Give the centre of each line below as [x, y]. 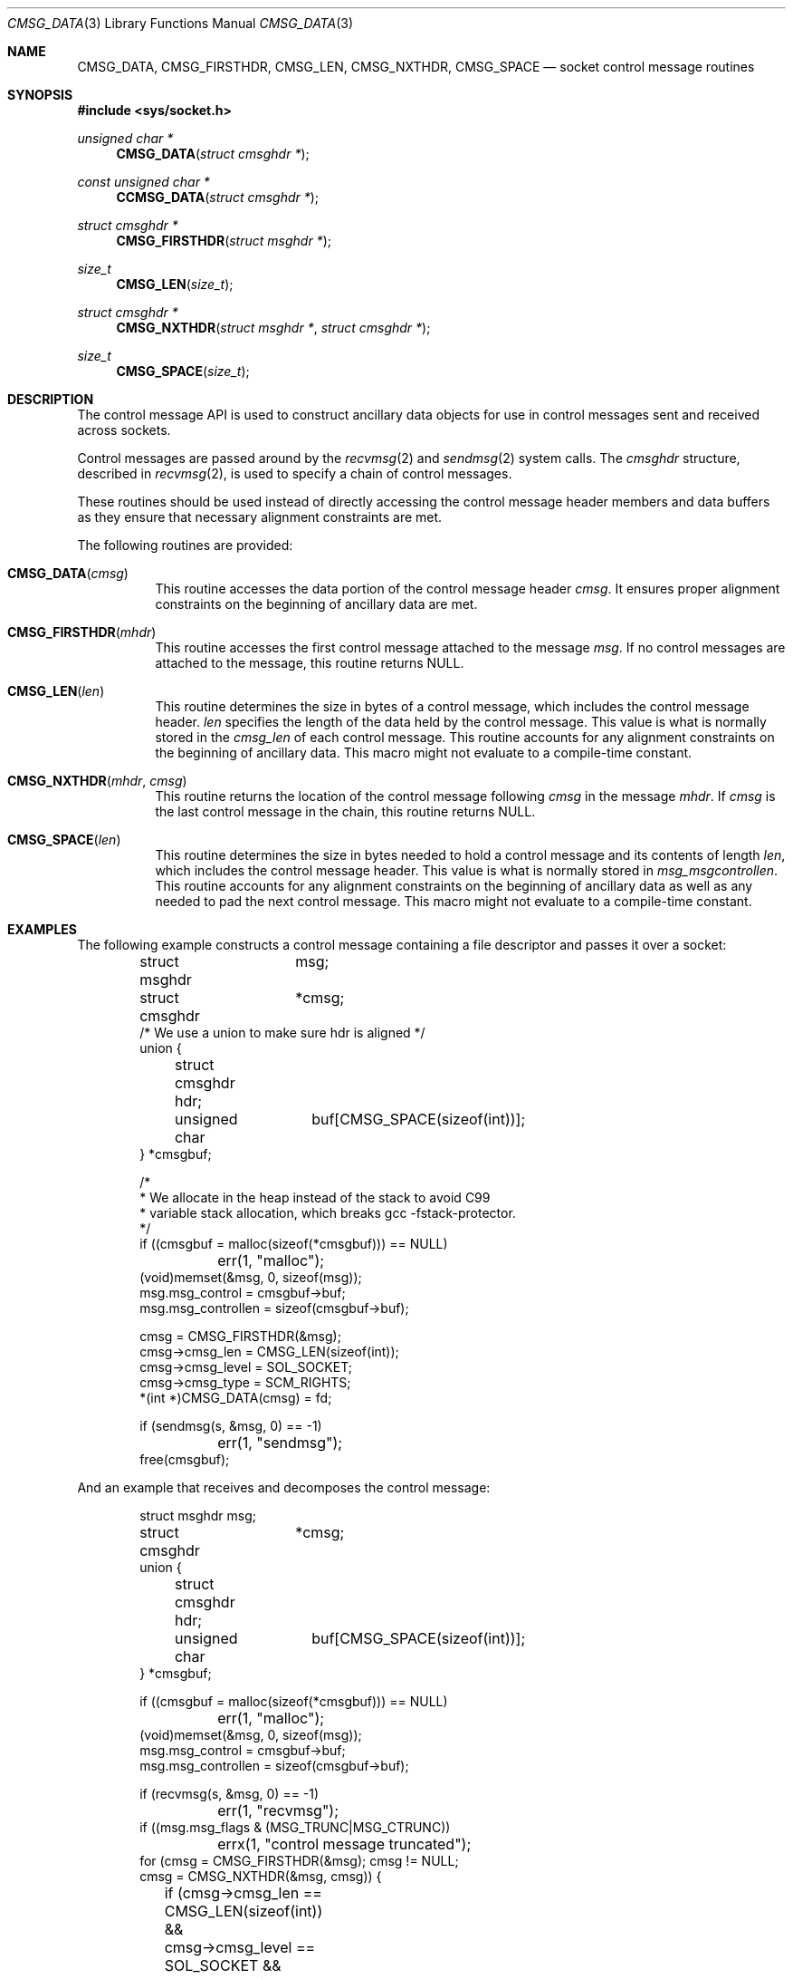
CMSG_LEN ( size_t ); [175, 284]
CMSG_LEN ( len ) [56, 691]
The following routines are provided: [185, 545]
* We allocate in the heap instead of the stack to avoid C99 [315, 1197]
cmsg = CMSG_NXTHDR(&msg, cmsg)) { [261, 1876]
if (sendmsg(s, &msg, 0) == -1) [231, 1426]
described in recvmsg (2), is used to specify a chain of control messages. [295, 473]
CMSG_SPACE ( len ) [64, 840]
